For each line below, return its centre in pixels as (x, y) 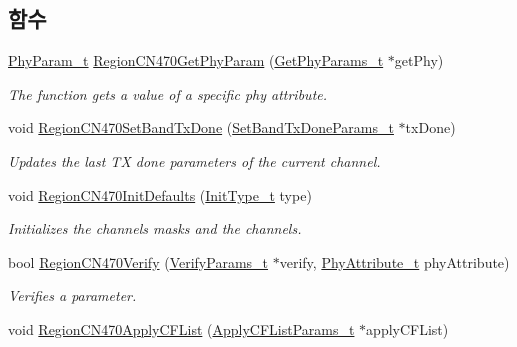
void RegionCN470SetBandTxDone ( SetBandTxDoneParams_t (201, 127)
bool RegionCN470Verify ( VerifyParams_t (138, 261)
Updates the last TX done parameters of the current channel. (194, 160)
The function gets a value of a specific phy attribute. (168, 93)
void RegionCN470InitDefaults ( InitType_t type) (160, 194)
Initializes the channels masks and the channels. (155, 228)
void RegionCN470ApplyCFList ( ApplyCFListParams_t (181, 328)
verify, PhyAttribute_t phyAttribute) (394, 261)
